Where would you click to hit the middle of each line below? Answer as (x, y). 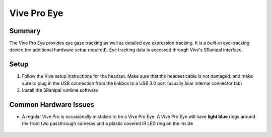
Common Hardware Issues (52, 105)
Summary (25, 31)
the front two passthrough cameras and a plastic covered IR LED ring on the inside (108, 123)
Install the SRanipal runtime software (60, 90)
